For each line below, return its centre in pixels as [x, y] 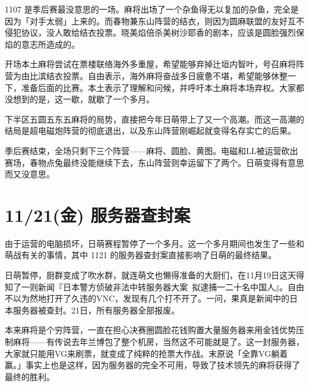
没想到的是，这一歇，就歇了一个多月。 [80, 99]
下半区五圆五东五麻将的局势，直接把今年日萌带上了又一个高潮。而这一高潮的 [154, 119]
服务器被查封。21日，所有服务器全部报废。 [96, 310]
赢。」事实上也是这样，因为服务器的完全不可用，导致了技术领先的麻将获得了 [152, 365]
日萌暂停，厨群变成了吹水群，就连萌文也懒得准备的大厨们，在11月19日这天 [150, 275]
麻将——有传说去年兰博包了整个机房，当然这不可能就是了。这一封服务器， [158, 341]
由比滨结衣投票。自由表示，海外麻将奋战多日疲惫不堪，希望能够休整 [154, 75]
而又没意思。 [30, 174]
